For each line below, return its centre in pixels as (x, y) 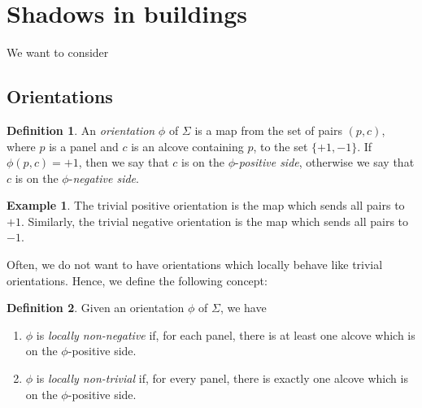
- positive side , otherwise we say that (325, 162)
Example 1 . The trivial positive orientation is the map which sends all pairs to (206, 205)
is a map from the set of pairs (268, 130)
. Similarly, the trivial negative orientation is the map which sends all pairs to (215, 221)
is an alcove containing (187, 146)
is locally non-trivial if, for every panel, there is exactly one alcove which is (222, 378)
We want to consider (58, 52)
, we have (243, 308)
